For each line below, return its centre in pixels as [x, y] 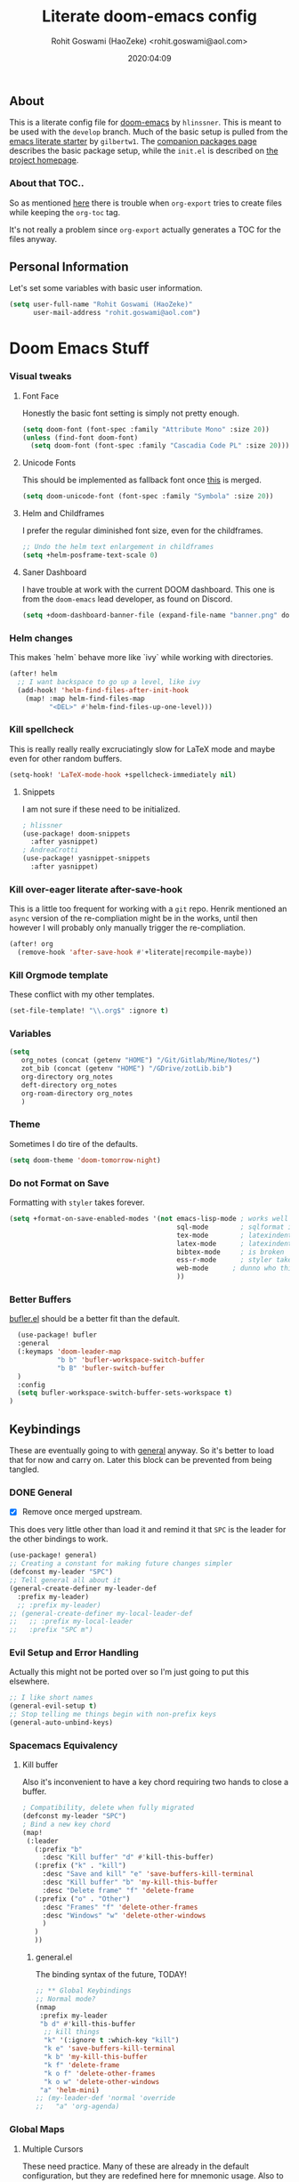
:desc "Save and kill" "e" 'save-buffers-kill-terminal [148, 1874]
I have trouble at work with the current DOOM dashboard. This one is [149, 589]
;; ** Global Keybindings [83, 1991]
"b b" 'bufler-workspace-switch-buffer [130, 1360]
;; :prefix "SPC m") [51, 1630]
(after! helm [33, 674]
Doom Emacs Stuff [79, 348]
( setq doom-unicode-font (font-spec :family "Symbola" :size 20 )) [148, 497]
